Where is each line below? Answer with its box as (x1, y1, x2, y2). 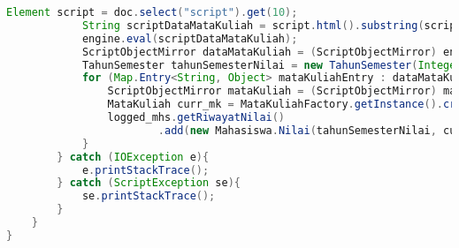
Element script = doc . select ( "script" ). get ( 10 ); (6, 6, 298, 19)
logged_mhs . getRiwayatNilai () (107, 111, 286, 124)
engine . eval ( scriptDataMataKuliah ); (81, 32, 298, 45)
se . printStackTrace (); (81, 190, 216, 203)
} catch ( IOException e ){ (57, 150, 210, 163)
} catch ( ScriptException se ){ (57, 177, 241, 190)
